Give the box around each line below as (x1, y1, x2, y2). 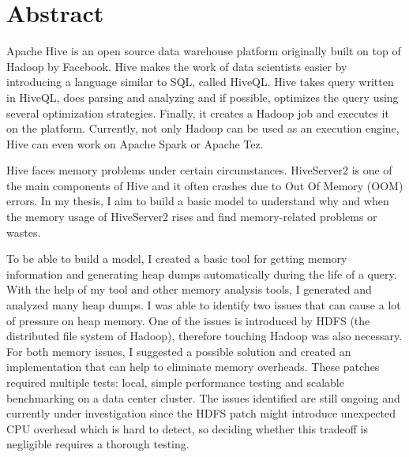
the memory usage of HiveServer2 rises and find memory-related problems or (6, 208, 377, 225)
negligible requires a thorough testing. (6, 436, 189, 452)
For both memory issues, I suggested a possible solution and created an (6, 343, 351, 359)
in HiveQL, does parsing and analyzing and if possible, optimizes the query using (6, 88, 399, 105)
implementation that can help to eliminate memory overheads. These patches (6, 358, 380, 375)
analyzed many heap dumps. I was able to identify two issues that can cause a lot (6, 297, 401, 313)
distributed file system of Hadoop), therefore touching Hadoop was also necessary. (6, 328, 403, 344)
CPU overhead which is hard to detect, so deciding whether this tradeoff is (6, 420, 368, 436)
